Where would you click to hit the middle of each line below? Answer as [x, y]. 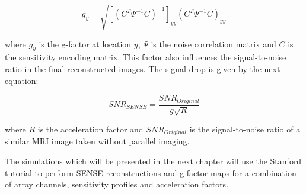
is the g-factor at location [85, 43]
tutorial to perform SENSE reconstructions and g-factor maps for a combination [151, 172]
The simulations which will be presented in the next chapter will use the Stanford [153, 161]
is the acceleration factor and [90, 129]
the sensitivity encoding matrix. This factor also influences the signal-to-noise [146, 57]
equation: [22, 80]
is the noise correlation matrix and [213, 43]
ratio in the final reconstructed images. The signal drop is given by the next [143, 68]
